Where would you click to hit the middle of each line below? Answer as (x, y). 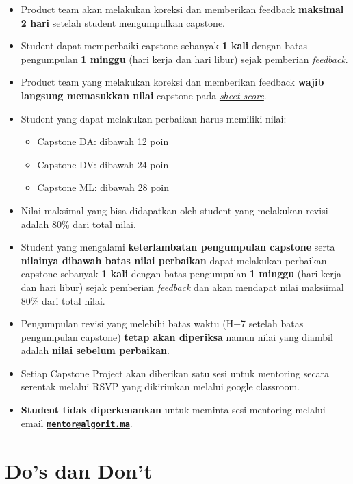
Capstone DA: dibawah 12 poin (103, 141)
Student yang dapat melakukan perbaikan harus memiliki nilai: (154, 118)
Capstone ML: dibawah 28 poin (103, 187)
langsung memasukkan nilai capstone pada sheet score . (144, 95)
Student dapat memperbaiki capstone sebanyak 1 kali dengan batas (164, 46)
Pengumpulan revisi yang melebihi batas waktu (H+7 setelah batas (162, 323)
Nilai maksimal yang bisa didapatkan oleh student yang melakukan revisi (174, 210)
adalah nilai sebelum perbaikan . (95, 350)
